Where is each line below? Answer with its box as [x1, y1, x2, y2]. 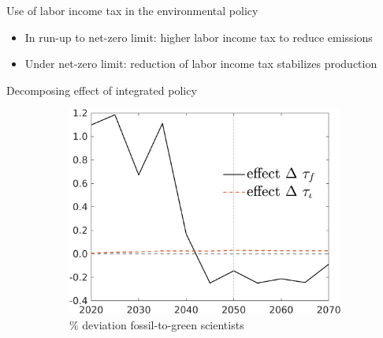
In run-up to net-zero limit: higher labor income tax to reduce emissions [24, 28, 373, 45]
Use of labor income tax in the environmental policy [6, 2, 258, 18]
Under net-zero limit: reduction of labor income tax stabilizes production [24, 55, 377, 72]
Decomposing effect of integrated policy [6, 81, 197, 98]
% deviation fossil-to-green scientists [69, 316, 244, 332]
